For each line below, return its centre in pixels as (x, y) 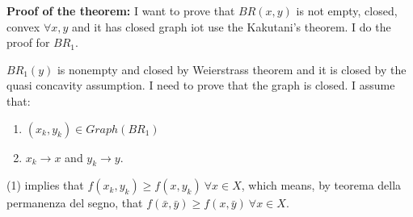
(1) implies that (45, 185)
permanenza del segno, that (75, 203)
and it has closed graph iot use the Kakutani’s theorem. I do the (232, 26)
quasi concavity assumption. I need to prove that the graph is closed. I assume (201, 85)
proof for (28, 42)
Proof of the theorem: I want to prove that (121, 10)
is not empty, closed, (347, 10)
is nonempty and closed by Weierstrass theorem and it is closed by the (232, 69)
